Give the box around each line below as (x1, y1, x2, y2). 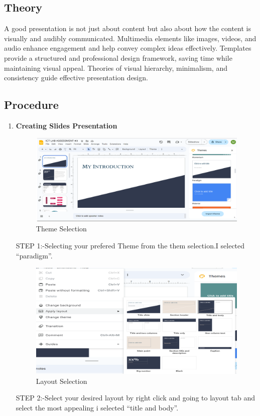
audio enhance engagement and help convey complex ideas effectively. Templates (4, 43, 251, 53)
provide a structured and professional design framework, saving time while (4, 52, 232, 63)
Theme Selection (36, 223, 87, 234)
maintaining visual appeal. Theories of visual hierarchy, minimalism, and (4, 62, 227, 73)
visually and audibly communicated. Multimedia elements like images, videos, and (4, 33, 256, 43)
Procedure (4, 97, 59, 112)
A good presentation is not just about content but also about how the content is (4, 23, 251, 34)
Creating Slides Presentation (16, 120, 117, 130)
